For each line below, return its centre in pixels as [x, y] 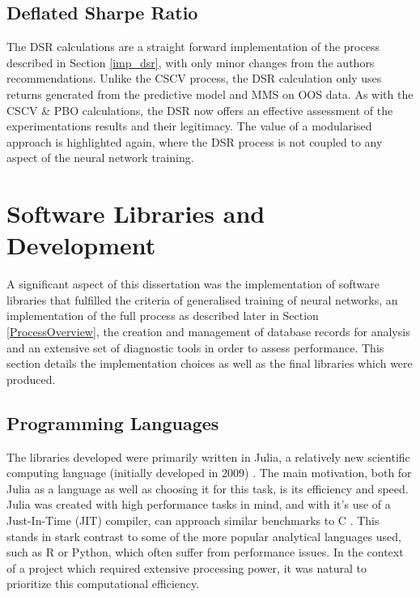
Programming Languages [113, 422]
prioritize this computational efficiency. [103, 584]
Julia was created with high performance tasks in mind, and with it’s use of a [199, 504]
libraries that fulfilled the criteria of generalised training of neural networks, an [202, 299]
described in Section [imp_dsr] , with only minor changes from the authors [191, 62]
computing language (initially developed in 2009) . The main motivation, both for [209, 473]
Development [81, 245]
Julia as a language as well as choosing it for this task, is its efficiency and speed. [208, 488]
